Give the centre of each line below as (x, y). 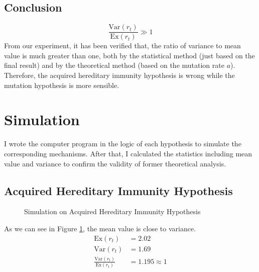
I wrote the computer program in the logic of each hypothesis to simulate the (123, 144)
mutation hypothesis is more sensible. (62, 85)
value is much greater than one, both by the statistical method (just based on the (129, 55)
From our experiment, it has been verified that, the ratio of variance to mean (122, 46)
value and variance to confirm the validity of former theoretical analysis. (115, 163)
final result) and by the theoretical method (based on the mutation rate (114, 65)
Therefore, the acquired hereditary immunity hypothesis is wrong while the (119, 75)
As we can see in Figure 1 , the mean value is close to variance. (100, 228)
